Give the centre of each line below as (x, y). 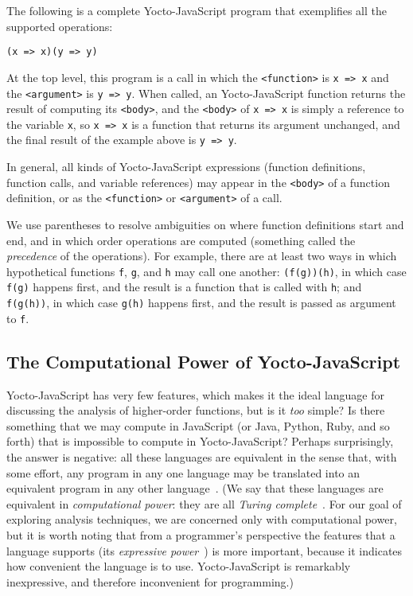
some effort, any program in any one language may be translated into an (183, 472)
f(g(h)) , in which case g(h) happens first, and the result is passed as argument (201, 303)
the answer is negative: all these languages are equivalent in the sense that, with (202, 457)
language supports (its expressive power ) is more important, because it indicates (205, 550)
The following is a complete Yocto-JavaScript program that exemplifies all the (197, 10)
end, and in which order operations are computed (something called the (181, 240)
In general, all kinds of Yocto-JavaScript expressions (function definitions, (186, 167)
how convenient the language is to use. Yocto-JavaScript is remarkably (179, 566)
